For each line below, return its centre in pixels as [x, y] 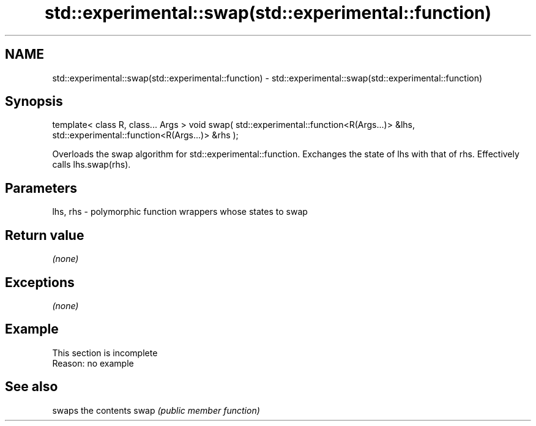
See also [32, 387]
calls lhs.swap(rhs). [91, 165]
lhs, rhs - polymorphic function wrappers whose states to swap [180, 212]
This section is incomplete [105, 353]
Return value [45, 235]
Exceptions [40, 282]
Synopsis [34, 102]
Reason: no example [93, 363]
